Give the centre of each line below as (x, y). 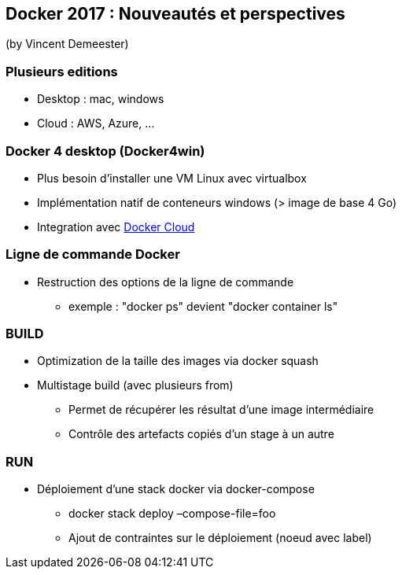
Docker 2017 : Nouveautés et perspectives (175, 14)
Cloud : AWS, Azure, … (96, 123)
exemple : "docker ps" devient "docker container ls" (203, 306)
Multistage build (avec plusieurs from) (135, 385)
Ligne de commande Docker (93, 254)
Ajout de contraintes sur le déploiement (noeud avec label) (220, 538)
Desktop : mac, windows (101, 99)
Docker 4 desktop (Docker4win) (105, 151)
